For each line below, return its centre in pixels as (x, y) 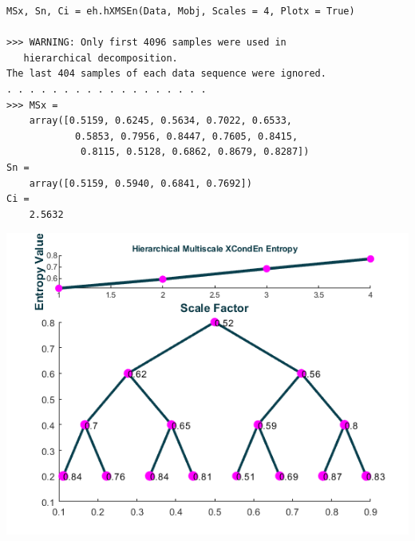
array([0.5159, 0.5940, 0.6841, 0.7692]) (140, 183)
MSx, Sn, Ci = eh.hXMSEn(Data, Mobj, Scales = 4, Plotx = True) (181, 11)
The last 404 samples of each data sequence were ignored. (166, 74)
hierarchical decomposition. (101, 58)
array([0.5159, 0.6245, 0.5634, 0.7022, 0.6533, (160, 121)
